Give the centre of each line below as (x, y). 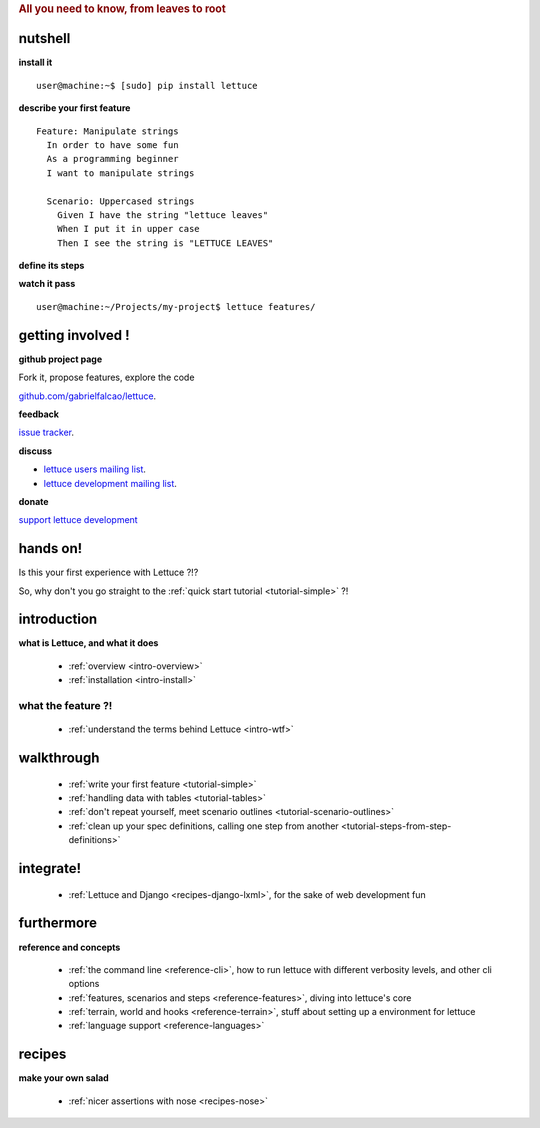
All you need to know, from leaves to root (122, 8)
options (84, 984)
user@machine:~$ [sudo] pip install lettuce (147, 85)
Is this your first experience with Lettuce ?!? (108, 572)
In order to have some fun (112, 144)
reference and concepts (69, 947)
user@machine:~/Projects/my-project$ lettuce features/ (176, 306)
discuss (35, 451)
